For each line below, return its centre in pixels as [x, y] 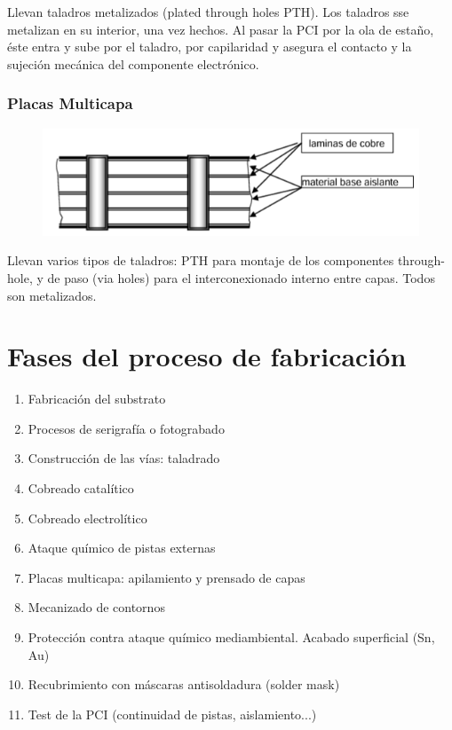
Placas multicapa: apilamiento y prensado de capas [167, 577]
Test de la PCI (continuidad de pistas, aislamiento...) [172, 714]
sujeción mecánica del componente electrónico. [133, 63]
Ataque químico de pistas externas [122, 548]
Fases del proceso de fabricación [207, 356]
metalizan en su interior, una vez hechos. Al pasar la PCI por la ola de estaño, [221, 29]
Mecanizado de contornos [96, 607]
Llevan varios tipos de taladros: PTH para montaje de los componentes [201, 260]
